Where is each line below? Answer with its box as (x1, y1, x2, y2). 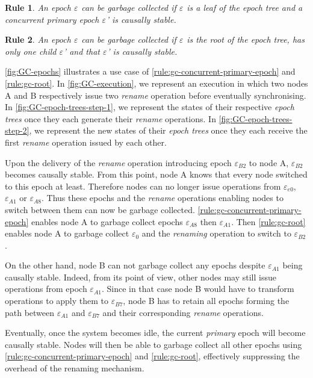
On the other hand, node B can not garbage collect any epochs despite (5, 259, 265, 271)
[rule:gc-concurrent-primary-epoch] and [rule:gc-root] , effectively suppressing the (5, 350, 300, 362)
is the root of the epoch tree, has (187, 33, 305, 46)
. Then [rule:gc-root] (231, 215, 306, 228)
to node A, (249, 156, 289, 169)
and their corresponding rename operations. (102, 306, 264, 318)
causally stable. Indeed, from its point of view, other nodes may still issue (5, 270, 276, 283)
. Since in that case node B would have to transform (101, 282, 294, 295)
